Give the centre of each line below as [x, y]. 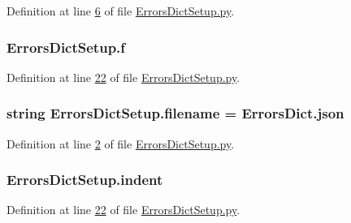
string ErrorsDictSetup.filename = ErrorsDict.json [175, 113]
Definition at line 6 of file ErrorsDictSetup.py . [121, 11]
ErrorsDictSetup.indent [85, 180]
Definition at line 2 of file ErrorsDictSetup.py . [121, 143]
